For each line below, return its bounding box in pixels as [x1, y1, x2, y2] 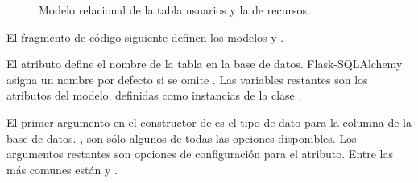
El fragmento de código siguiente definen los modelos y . [6, 28, 284, 45]
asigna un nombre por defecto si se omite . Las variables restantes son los [6, 71, 368, 87]
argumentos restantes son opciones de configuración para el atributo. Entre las [6, 145, 394, 162]
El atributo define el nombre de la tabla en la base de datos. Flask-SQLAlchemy [6, 55, 403, 72]
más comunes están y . [6, 161, 118, 177]
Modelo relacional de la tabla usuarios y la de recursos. [39, 2, 310, 18]
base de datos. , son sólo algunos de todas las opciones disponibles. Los [6, 129, 357, 146]
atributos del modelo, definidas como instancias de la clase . [6, 87, 302, 104]
